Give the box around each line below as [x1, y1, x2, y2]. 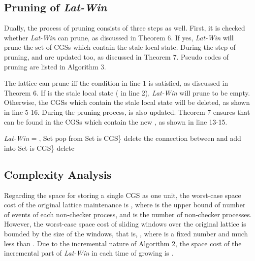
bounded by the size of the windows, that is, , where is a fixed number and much [4, 228, 248, 238]
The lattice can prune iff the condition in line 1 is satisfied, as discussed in [4, 78, 228, 88]
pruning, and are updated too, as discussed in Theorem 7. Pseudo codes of [4, 51, 229, 62]
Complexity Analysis [4, 166, 112, 182]
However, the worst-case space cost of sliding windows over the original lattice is [4, 219, 246, 229]
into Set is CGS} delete [4, 142, 74, 153]
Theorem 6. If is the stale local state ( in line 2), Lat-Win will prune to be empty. [4, 87, 250, 98]
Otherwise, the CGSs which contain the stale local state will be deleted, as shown [4, 97, 250, 107]
